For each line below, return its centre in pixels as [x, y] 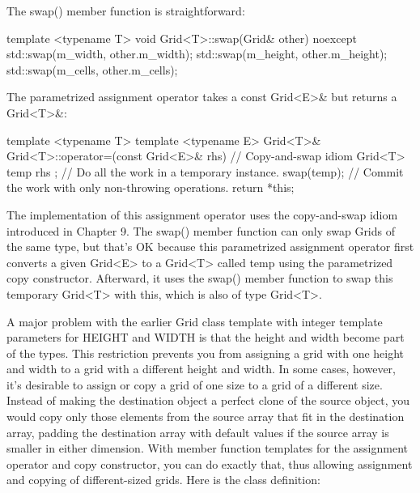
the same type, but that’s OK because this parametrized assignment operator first [210, 246]
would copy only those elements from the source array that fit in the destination [206, 416]
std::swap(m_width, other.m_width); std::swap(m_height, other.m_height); [197, 54]
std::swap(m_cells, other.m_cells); [92, 69]
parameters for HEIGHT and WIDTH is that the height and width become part [206, 337]
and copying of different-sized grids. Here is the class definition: [163, 480]
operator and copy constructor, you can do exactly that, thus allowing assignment [210, 463]
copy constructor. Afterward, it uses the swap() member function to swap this [200, 278]
